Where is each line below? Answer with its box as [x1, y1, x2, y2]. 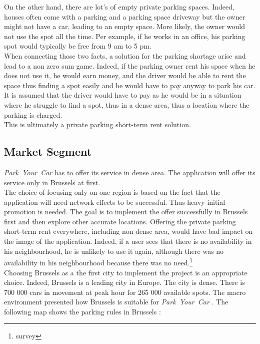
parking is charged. [4, 109, 62, 120]
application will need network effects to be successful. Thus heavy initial [4, 196, 225, 207]
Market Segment [4, 144, 92, 159]
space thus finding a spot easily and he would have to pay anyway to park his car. [4, 80, 255, 90]
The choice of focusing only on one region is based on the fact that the [4, 187, 220, 197]
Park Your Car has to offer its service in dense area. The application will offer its [4, 167, 255, 177]
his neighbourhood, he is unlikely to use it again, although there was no [4, 245, 224, 256]
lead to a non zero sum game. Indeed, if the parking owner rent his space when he [4, 60, 255, 71]
